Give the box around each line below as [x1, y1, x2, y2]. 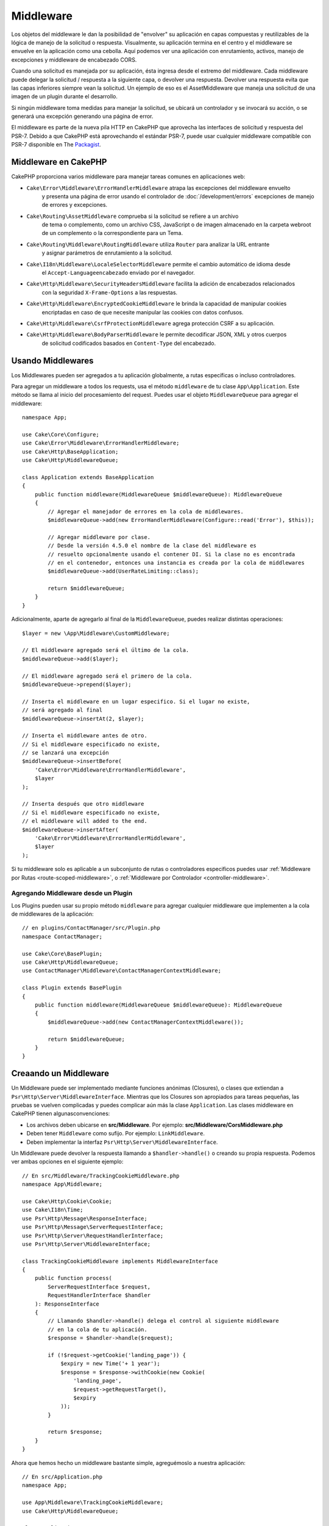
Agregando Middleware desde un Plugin [11, 889, 133, 897]
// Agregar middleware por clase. [48, 533, 151, 540]
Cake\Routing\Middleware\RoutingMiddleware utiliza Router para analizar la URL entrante [26, 240, 270, 248]
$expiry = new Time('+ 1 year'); [60, 1360, 161, 1367]
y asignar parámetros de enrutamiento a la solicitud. [41, 249, 173, 256]
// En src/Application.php [22, 1474, 103, 1480]
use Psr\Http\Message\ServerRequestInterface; [22, 1224, 164, 1231]
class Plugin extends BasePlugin [22, 985, 122, 991]
